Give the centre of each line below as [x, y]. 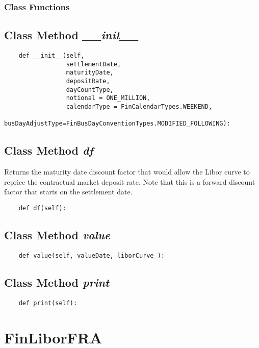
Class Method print [57, 282]
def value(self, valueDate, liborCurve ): [92, 255]
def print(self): [48, 303]
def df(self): [42, 208]
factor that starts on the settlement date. [68, 192]
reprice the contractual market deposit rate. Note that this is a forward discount [130, 181]
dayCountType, [90, 90]
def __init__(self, [51, 56]
